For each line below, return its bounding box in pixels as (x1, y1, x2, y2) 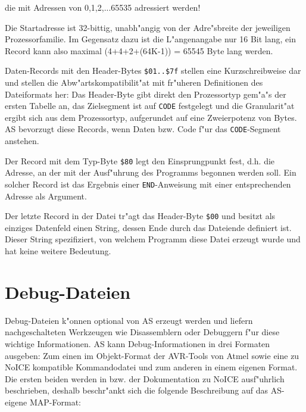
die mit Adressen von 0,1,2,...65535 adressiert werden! (5, 1, 201, 13)
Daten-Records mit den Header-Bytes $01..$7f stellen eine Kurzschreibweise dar (5, 64, 301, 77)
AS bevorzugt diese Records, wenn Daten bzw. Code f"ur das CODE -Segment (5, 123, 281, 135)
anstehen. (5, 135, 39, 147)
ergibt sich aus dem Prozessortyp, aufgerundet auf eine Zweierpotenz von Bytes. (5, 111, 297, 123)
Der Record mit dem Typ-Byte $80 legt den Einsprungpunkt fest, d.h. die (5, 154, 275, 167)
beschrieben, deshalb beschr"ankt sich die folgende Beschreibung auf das (5, 384, 268, 397)
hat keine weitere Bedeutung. (5, 245, 111, 257)
